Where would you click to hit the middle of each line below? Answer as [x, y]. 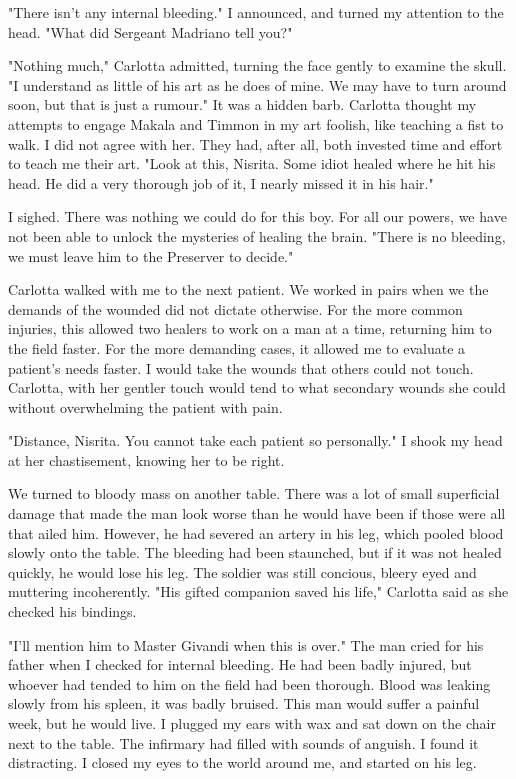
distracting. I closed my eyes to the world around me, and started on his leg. [242, 762]
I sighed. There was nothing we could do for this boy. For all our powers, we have [257, 216]
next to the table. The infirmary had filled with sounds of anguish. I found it [243, 742]
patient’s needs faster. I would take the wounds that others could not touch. [241, 367]
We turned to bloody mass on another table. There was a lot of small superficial [254, 493]
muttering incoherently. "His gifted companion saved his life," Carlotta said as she [258, 591]
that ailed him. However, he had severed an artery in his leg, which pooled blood [256, 532]
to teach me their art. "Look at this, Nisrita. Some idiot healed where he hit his [252, 163]
